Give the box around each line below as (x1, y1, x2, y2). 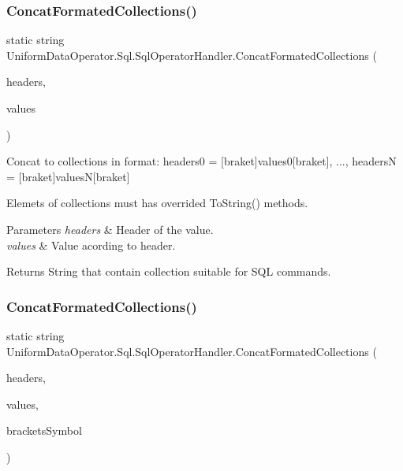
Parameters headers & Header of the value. (6, 221, 214, 237)
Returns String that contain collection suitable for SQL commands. (6, 263, 331, 280)
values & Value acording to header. (6, 236, 176, 253)
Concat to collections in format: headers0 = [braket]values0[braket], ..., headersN (6, 153, 397, 169)
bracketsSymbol (6, 422, 82, 439)
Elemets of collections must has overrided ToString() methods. (6, 195, 308, 211)
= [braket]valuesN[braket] (6, 168, 130, 184)
